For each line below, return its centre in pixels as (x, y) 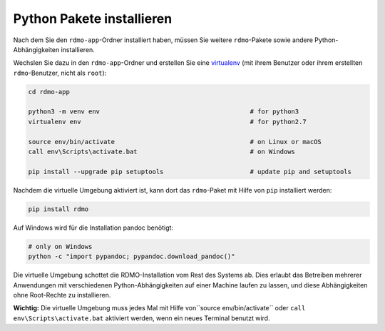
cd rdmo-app (49, 92)
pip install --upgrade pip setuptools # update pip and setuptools (190, 172)
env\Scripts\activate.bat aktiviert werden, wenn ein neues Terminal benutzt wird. (142, 318)
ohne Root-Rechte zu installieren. (62, 295)
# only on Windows (60, 246)
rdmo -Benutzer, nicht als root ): (60, 73)
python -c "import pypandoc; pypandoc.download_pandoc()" (132, 256)
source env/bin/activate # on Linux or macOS (175, 142)
